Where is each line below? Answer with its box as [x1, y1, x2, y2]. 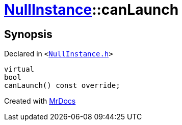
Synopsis [4, 27, 53, 41]
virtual [4, 65, 35, 74]
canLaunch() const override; [4, 81, 120, 90]
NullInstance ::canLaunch [4, 1, 179, 18]
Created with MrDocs [4, 97, 76, 106]
